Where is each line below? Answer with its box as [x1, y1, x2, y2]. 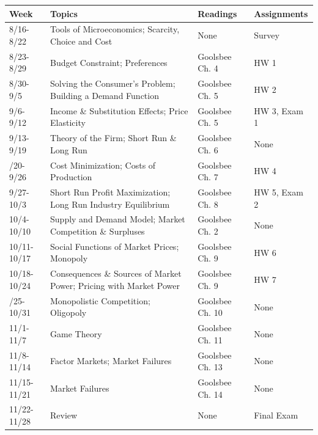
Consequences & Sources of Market [50, 267, 182, 280]
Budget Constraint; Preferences [50, 56, 168, 68]
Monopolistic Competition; [50, 294, 150, 307]
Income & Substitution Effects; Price [50, 104, 188, 117]
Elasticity [50, 116, 86, 129]
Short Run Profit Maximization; [50, 185, 171, 198]
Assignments [254, 7, 308, 20]
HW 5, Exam [254, 185, 303, 198]
